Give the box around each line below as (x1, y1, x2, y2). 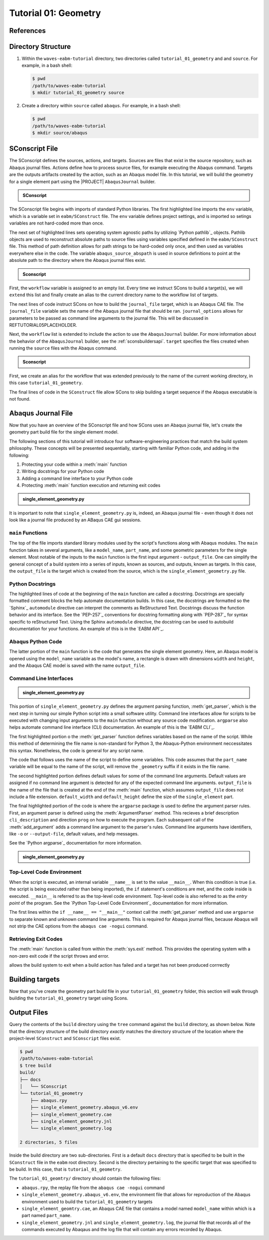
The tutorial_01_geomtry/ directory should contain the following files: (9, 1175, 161, 1182)
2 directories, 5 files (19, 1140, 78, 1145)
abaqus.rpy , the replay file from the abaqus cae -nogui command (21, 1185, 165, 1191)
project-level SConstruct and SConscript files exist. (9, 1035, 122, 1041)
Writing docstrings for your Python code (21, 468, 105, 474)
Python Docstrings (9, 580, 56, 587)
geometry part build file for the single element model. (9, 429, 119, 435)
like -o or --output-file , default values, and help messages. (9, 830, 139, 836)
